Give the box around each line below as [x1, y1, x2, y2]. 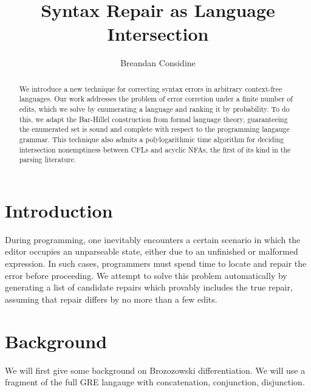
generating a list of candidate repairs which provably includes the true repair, [5, 281, 293, 294]
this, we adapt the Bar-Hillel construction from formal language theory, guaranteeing [19, 114, 288, 124]
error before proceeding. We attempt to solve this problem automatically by [5, 269, 287, 281]
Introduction [5, 198, 113, 222]
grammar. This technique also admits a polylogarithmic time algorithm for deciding [19, 134, 284, 144]
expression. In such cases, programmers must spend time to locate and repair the [5, 257, 307, 270]
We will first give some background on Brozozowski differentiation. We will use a [5, 363, 306, 376]
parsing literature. [19, 154, 77, 165]
